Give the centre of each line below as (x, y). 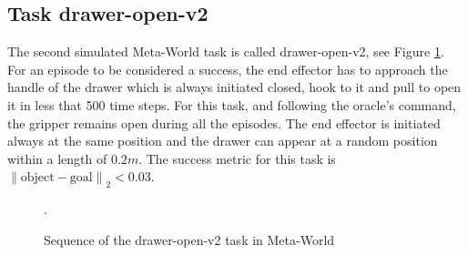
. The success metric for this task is (237, 158)
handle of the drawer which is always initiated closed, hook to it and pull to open (234, 87)
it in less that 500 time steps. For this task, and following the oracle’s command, (232, 104)
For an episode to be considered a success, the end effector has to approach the (228, 69)
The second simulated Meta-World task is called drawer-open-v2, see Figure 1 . (226, 51)
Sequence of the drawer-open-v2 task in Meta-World (189, 239)
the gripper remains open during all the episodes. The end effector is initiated (224, 122)
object (37, 178)
